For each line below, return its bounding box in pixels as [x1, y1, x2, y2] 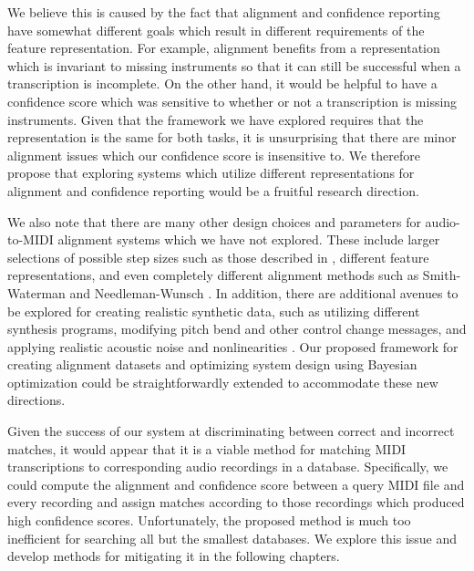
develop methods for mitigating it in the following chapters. [7, 546, 340, 566]
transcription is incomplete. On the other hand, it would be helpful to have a [7, 74, 438, 93]
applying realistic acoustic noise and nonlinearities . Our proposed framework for [7, 337, 459, 356]
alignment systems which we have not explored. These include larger [57, 230, 440, 249]
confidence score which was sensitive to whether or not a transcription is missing [7, 91, 458, 110]
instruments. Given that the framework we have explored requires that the [7, 109, 424, 129]
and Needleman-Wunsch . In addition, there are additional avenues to [69, 283, 459, 302]
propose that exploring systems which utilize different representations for [7, 163, 415, 182]
